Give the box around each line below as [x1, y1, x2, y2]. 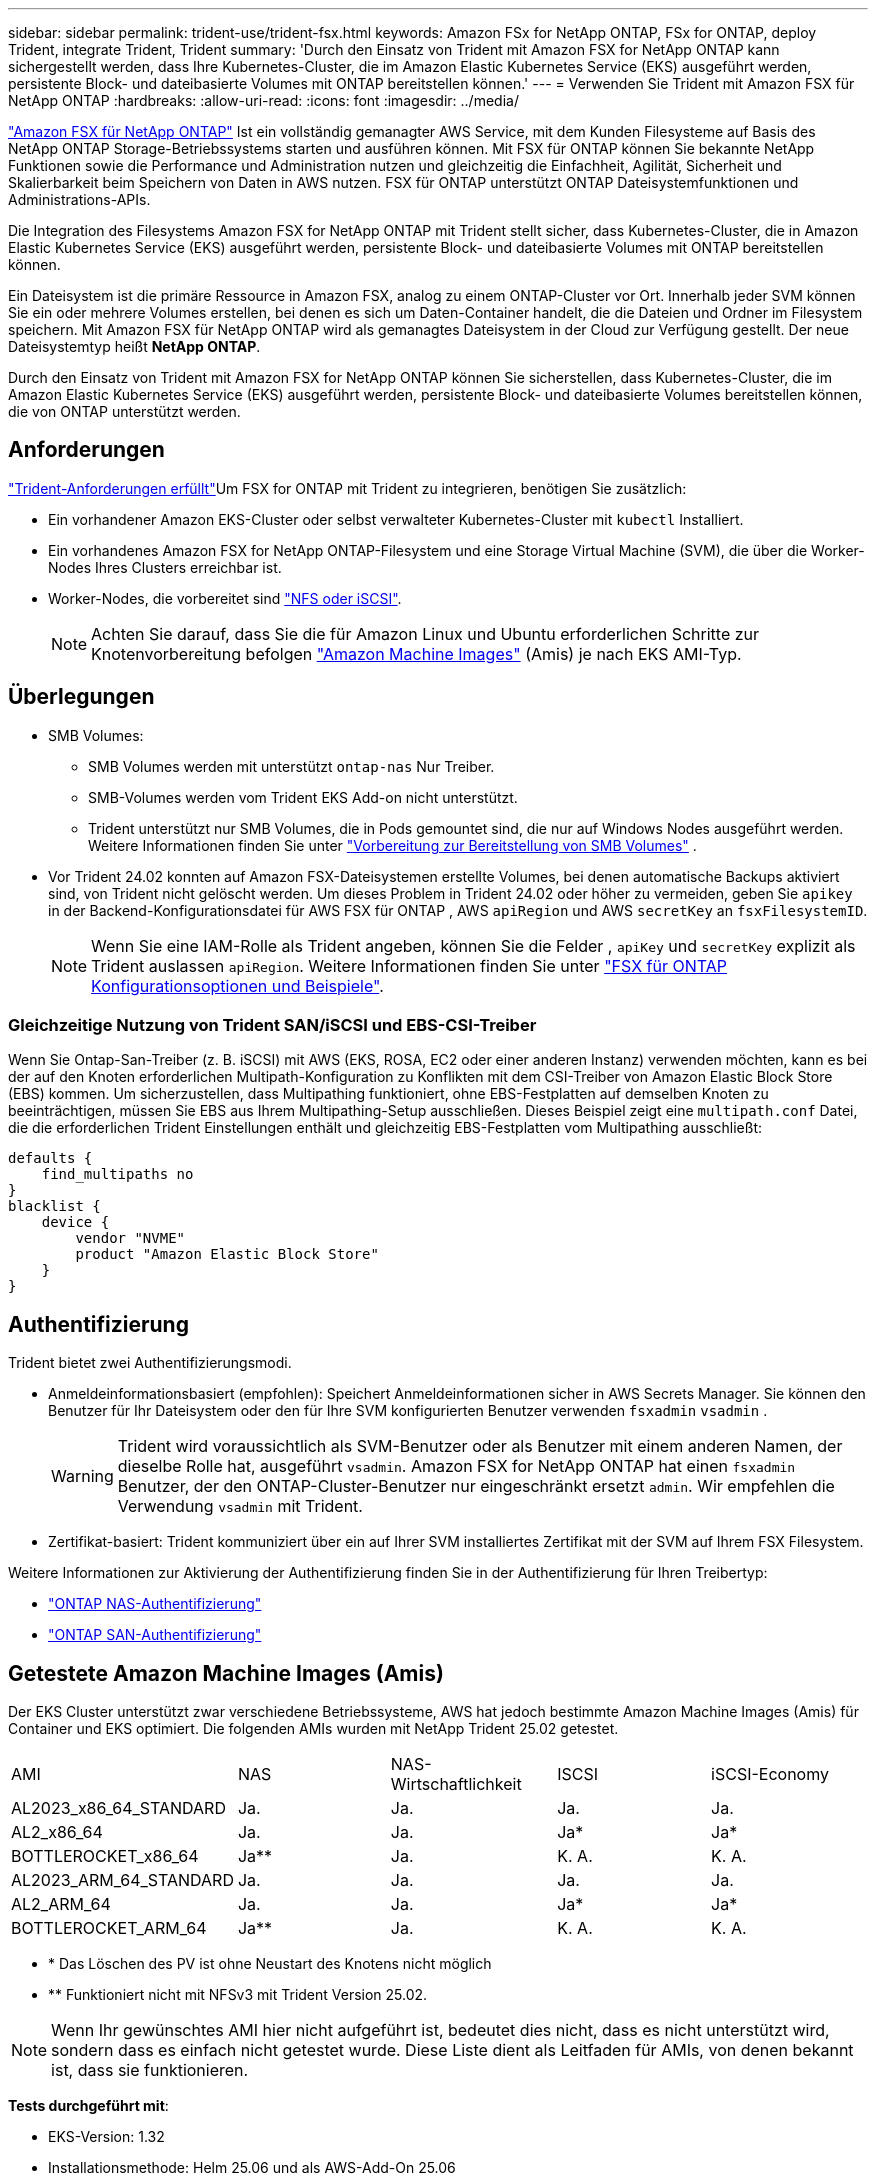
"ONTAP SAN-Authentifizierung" [48, 1626, 262, 1644]
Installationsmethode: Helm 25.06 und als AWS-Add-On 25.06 [48, 2159, 456, 2177]
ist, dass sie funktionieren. [51, 2060, 249, 2081]
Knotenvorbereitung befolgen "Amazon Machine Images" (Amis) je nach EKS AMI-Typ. [91, 643, 742, 664]
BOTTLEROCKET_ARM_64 [11, 1918, 207, 1939]
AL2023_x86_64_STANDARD [11, 1798, 226, 1819]
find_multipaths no [41, 1166, 194, 1183]
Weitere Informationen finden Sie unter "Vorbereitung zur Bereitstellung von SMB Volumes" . [88, 836, 697, 854]
